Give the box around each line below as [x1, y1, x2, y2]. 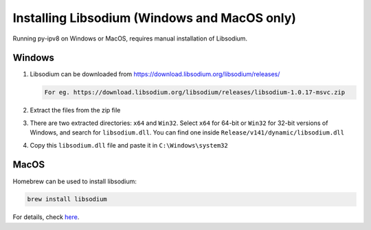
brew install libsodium [27, 196, 108, 203]
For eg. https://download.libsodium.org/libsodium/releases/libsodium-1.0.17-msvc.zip [44, 89, 346, 96]
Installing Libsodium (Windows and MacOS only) [12, 10, 297, 25]
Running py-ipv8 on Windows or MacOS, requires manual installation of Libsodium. [12, 34, 247, 43]
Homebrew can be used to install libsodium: [12, 177, 137, 185]
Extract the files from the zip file [30, 106, 121, 115]
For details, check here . [12, 213, 80, 221]
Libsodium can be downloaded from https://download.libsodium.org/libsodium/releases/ [30, 70, 280, 78]
